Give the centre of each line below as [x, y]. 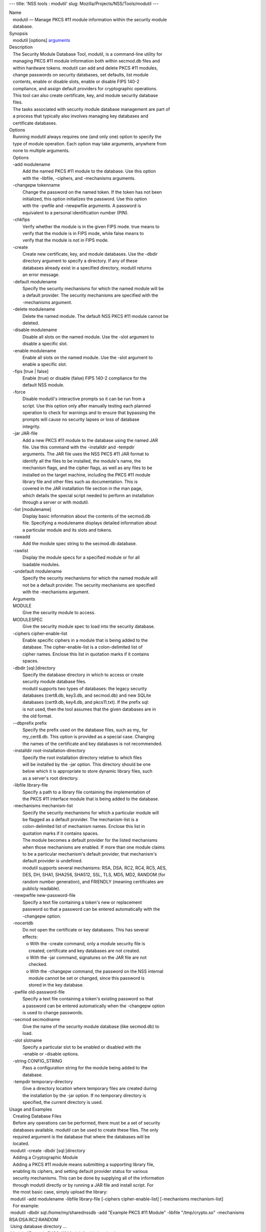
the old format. [37, 716]
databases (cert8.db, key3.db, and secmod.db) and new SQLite [87, 695]
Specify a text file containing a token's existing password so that [88, 999]
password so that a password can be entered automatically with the [91, 909]
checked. [38, 964]
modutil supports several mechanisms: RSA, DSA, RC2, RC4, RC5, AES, [95, 868]
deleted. [31, 323]
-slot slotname [27, 1040]
